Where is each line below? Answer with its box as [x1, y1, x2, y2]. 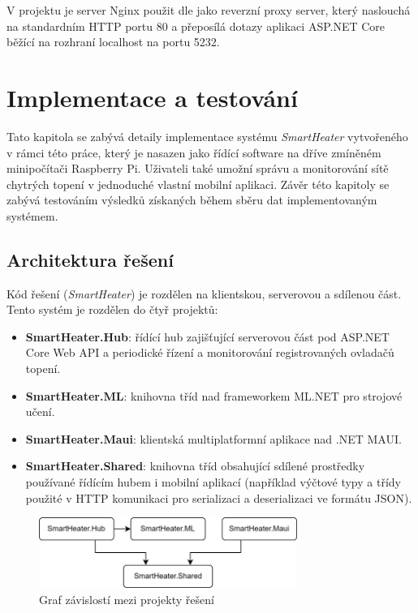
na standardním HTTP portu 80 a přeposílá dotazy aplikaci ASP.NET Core [6, 17, 386, 34]
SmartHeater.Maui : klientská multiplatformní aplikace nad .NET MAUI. [25, 430, 402, 447]
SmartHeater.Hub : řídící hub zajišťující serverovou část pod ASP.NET [25, 328, 390, 345]
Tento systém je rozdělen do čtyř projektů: [6, 301, 218, 318]
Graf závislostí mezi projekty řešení [39, 590, 214, 607]
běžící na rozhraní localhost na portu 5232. [6, 33, 220, 50]
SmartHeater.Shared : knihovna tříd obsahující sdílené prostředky [25, 457, 365, 474]
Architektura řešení [6, 246, 174, 272]
